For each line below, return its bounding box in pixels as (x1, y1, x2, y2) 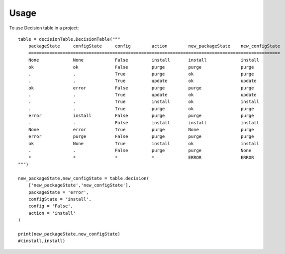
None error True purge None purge (28, 127, 254, 133)
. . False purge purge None (28, 148, 252, 154)
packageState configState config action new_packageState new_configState (28, 43, 281, 49)
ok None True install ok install (28, 141, 260, 146)
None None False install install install (28, 57, 260, 63)
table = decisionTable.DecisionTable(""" (18, 36, 120, 42)
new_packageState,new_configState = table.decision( (18, 175, 149, 181)
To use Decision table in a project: (9, 25, 79, 31)
